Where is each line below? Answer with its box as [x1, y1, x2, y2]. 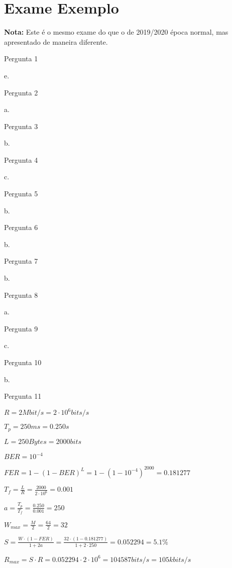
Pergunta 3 [4, 121, 38, 131]
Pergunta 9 [4, 323, 38, 333]
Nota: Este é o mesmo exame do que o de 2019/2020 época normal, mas [4, 27, 228, 37]
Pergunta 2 [4, 87, 38, 97]
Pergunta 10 [4, 357, 42, 367]
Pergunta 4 [4, 154, 38, 165]
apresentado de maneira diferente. [4, 36, 108, 47]
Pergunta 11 [4, 391, 42, 401]
